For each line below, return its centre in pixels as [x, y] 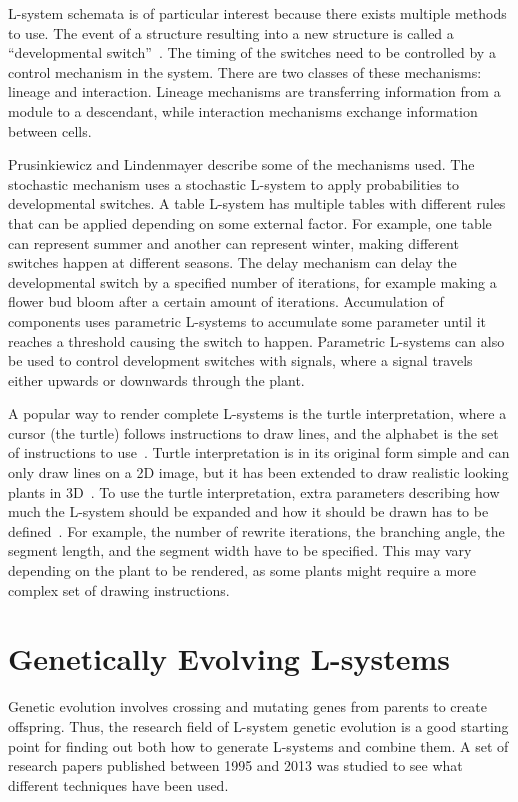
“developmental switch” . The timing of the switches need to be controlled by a [252, 52]
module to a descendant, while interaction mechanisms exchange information [243, 110]
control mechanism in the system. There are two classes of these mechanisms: [245, 71]
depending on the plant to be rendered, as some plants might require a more [242, 570]
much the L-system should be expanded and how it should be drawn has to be [248, 511]
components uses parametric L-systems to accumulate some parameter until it [247, 320]
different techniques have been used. [118, 784]
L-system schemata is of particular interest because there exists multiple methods [257, 13]
